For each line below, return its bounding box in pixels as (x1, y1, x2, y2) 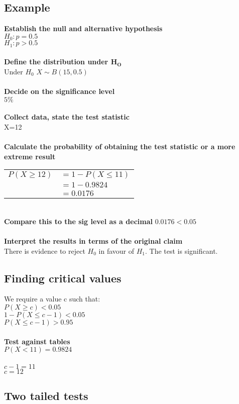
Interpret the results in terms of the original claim (4, 236, 183, 246)
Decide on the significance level (4, 86, 115, 96)
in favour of (98, 245, 135, 256)
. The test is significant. (145, 245, 218, 256)
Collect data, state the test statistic (4, 112, 130, 122)
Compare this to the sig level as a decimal (4, 216, 153, 226)
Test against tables (4, 336, 70, 346)
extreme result (4, 151, 56, 161)
